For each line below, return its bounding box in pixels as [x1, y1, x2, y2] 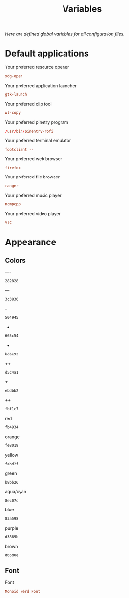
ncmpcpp [5, 202, 21, 207]
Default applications [5, 48, 89, 59]
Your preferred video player [5, 211, 61, 217]
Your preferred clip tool [5, 101, 52, 107]
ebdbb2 [5, 388, 19, 393]
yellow [5, 452, 19, 458]
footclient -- [5, 147, 34, 152]
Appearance [5, 237, 57, 248]
